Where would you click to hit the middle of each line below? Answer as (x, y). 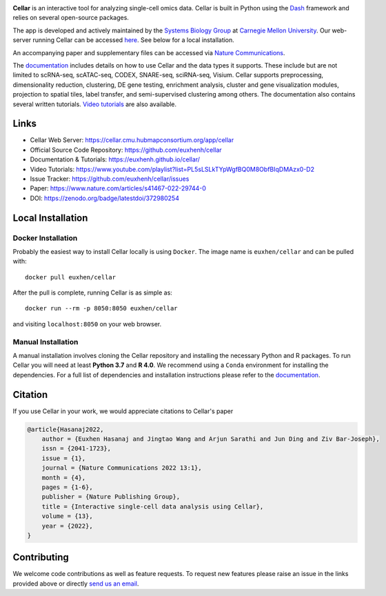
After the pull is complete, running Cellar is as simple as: (92, 292)
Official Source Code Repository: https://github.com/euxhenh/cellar (126, 150)
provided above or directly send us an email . (76, 584)
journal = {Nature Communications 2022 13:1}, (122, 468)
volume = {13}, (67, 516)
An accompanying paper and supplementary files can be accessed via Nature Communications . (149, 52)
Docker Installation (45, 238)
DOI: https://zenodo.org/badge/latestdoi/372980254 (104, 198)
